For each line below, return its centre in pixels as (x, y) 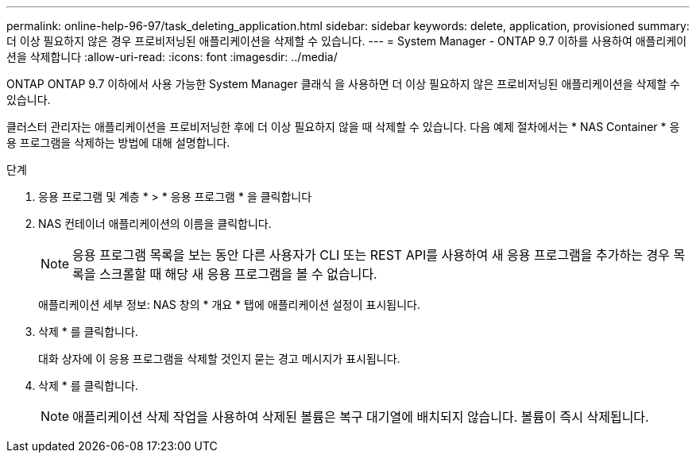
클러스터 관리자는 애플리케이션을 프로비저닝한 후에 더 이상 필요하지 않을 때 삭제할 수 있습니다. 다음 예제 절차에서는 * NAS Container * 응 (343, 127)
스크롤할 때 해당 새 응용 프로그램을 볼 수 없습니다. (238, 274)
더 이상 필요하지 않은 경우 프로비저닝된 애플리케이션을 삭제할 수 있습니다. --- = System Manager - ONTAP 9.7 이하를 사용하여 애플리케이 (347, 41)
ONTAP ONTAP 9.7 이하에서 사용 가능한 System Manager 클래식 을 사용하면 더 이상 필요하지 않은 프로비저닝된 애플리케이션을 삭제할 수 (343, 84)
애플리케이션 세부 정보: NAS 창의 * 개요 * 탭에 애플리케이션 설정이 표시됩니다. (229, 305)
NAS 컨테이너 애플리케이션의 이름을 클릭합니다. (155, 224)
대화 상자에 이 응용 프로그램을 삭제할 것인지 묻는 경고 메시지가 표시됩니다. (219, 359)
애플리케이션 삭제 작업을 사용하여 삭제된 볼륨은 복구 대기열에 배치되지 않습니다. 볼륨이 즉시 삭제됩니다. (361, 417)
